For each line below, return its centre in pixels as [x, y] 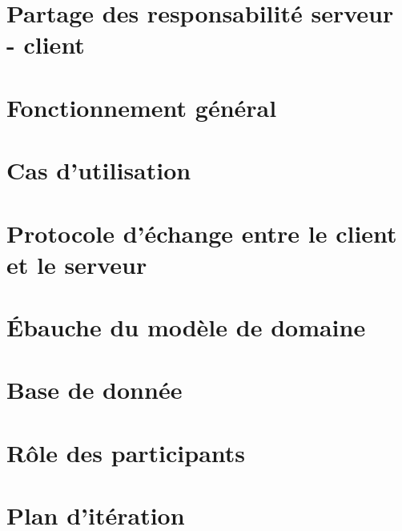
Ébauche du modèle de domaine [186, 327]
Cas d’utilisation [99, 170]
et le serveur [77, 264]
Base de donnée [94, 390]
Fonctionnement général [142, 107]
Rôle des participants [126, 452]
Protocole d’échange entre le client [202, 233]
